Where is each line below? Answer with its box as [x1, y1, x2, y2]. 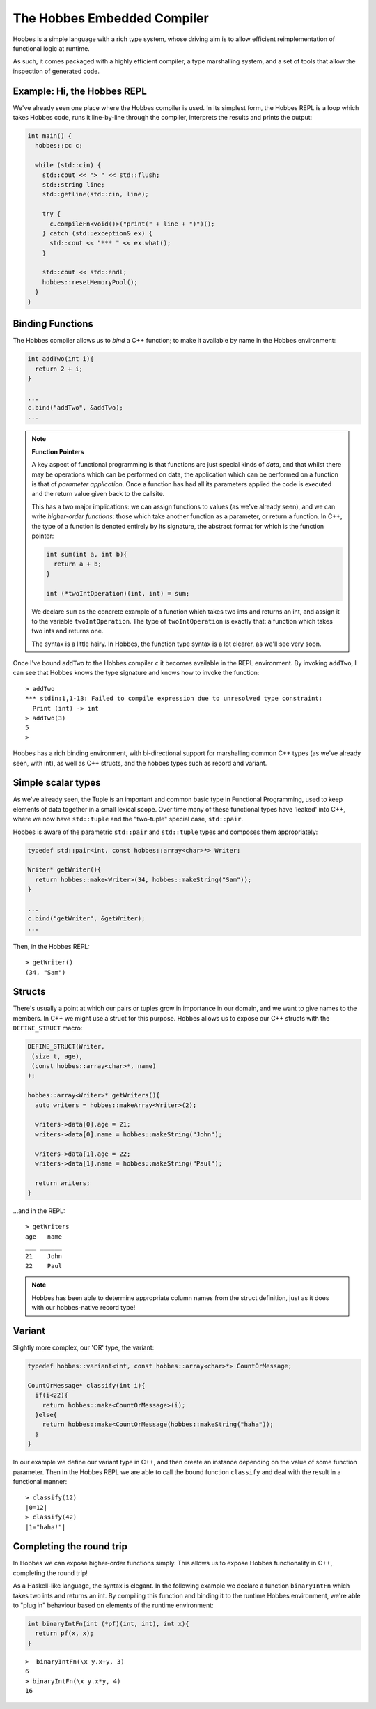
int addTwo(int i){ [27, 355, 94, 363]
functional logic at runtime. [13, 44, 90, 52]
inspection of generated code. [13, 67, 100, 75]
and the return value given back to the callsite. [31, 490, 165, 498]
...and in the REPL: [13, 1207, 65, 1215]
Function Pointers [31, 447, 84, 456]
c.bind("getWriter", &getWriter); [27, 915, 146, 922]
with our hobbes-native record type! [31, 1304, 136, 1312]
